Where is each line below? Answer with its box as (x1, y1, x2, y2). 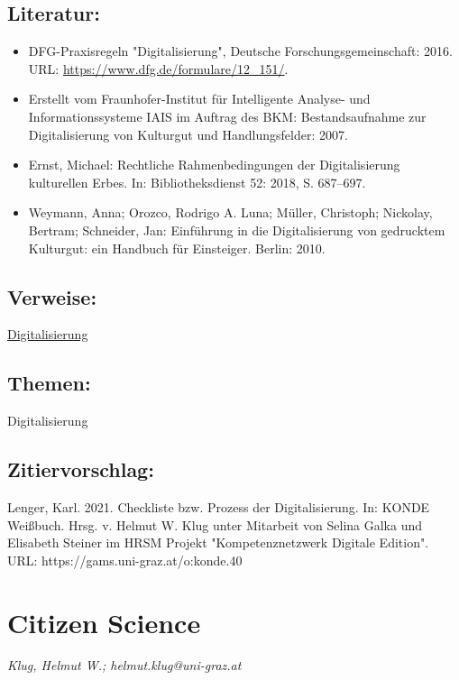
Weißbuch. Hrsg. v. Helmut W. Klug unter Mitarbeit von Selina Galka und (7, 515, 423, 534)
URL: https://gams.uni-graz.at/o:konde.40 (7, 550, 243, 569)
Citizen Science (7, 603, 201, 640)
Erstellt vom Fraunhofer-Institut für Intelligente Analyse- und (28, 89, 371, 108)
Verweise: (7, 282, 97, 310)
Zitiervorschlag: (7, 455, 154, 483)
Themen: (7, 369, 91, 397)
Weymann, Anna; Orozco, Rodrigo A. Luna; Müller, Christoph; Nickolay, (28, 203, 433, 222)
